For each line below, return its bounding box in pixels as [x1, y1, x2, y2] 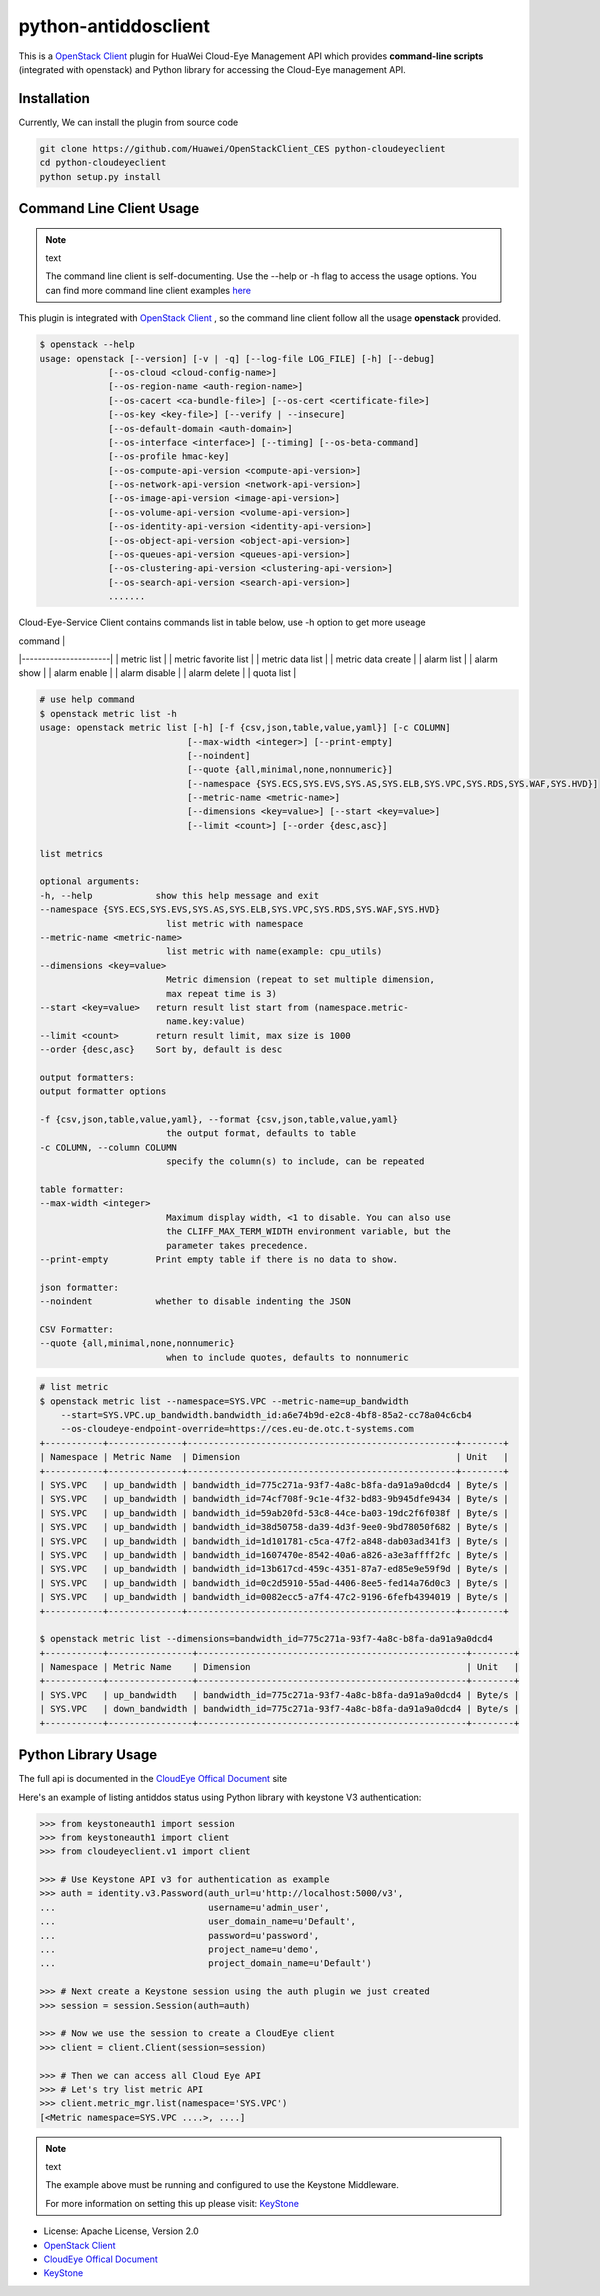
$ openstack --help [39, 339, 135, 350]
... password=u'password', [39, 1930, 320, 1941]
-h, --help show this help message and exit [39, 890, 320, 901]
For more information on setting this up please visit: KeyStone [45, 2197, 300, 2209]
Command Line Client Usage [18, 200, 200, 217]
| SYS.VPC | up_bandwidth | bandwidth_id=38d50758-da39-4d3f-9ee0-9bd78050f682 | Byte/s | [39, 1521, 509, 1533]
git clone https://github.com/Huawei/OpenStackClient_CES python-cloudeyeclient [39, 143, 446, 154]
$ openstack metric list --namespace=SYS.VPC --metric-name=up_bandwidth [39, 1395, 409, 1407]
